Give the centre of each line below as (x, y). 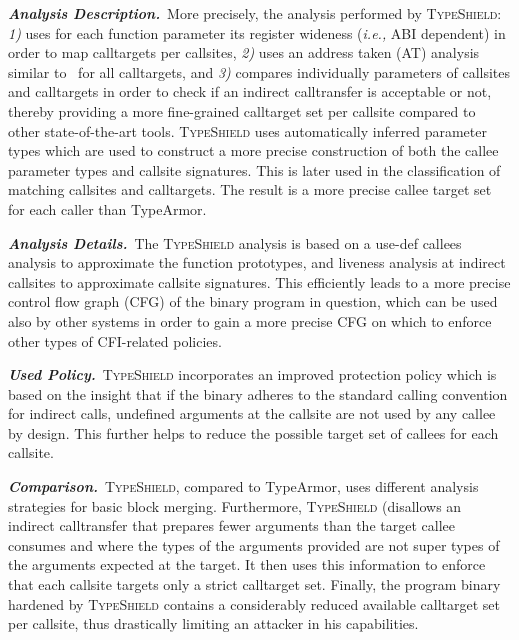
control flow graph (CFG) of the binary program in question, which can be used (253, 301)
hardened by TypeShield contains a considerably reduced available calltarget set (254, 603)
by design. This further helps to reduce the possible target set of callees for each (253, 432)
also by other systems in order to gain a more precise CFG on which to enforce (250, 320)
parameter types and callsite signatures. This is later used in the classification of (254, 169)
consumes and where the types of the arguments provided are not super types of (254, 544)
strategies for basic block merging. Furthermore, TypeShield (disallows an (235, 505)
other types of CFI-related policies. (115, 340)
